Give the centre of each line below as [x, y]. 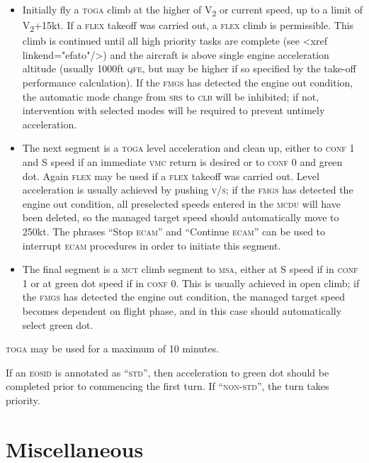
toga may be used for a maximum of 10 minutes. [113, 348]
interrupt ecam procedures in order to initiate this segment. [152, 245]
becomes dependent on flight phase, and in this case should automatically [182, 310]
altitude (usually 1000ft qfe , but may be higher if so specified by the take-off [189, 68]
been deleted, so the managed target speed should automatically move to [181, 217]
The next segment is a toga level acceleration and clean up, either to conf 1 [188, 148]
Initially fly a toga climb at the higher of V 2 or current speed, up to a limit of [192, 10]
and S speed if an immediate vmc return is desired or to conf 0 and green [182, 162]
